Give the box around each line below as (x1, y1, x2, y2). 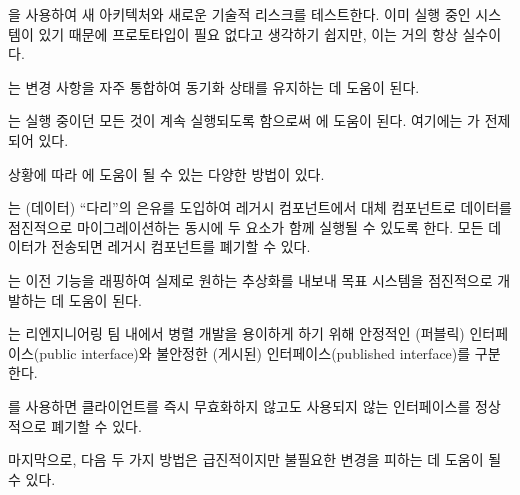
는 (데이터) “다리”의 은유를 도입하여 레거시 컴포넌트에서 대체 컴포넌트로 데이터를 (8, 197, 512, 218)
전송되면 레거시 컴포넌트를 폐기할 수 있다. (51, 236, 311, 257)
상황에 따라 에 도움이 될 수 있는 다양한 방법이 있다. (8, 163, 325, 184)
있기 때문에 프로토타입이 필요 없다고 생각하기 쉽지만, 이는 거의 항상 (38, 23, 458, 44)
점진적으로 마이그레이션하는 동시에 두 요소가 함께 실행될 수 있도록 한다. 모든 (8, 216, 484, 237)
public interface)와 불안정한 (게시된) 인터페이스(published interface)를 (39, 342, 471, 363)
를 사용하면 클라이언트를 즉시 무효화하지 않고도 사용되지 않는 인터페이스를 (8, 395, 471, 416)
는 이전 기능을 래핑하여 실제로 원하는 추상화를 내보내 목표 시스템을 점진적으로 (8, 269, 493, 290)
